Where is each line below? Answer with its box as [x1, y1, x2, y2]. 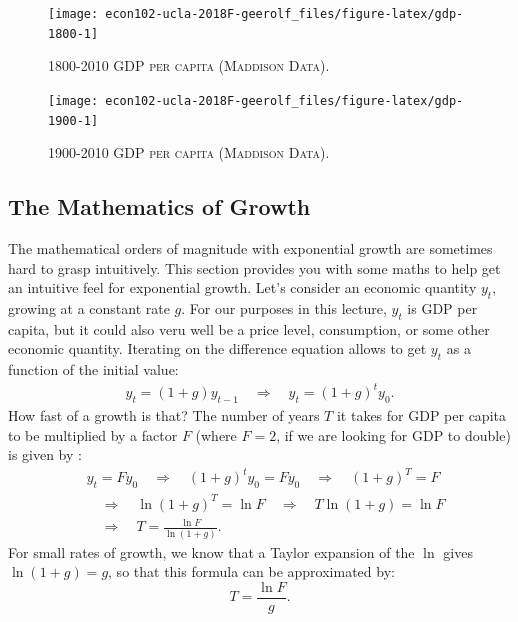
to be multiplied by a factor [8, 424, 178, 445]
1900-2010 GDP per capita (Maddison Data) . [48, 142, 330, 163]
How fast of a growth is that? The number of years [8, 405, 320, 426]
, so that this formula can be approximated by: [108, 561, 395, 582]
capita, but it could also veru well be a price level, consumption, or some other [8, 318, 490, 339]
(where [195, 424, 237, 445]
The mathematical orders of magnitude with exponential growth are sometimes [8, 238, 493, 259]
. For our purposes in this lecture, [181, 298, 387, 318]
